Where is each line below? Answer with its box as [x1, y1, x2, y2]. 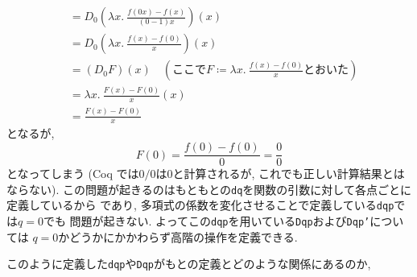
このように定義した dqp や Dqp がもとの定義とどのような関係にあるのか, [6, 255, 371, 272]
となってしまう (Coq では [6, 165, 139, 182]
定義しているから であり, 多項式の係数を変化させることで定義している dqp [6, 196, 394, 213]
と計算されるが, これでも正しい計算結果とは [172, 165, 405, 182]
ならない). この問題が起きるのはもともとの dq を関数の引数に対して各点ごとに [6, 180, 411, 197]
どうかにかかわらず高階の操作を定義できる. [69, 228, 298, 245]
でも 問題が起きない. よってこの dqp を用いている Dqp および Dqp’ [43, 213, 370, 229]
